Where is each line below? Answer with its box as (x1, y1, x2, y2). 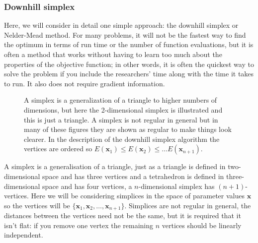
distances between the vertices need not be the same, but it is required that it (4, 210, 241, 221)
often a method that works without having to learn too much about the (4, 49, 222, 59)
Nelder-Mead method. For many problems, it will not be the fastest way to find (4, 29, 246, 40)
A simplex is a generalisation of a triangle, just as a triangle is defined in (4, 161, 226, 172)
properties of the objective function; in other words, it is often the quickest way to (4, 59, 254, 69)
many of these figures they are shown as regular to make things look (24, 124, 232, 134)
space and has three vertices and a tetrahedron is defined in (42, 171, 224, 181)
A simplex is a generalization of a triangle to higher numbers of (24, 95, 217, 105)
